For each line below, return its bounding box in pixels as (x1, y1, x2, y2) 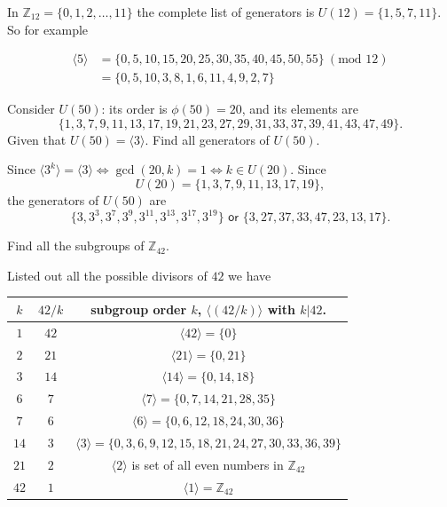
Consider (7, 99, 55, 118)
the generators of (7, 191, 99, 210)
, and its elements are (241, 99, 358, 118)
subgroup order (90, 299, 187, 318)
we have (228, 265, 271, 284)
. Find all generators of (145, 130, 270, 148)
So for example (7, 20, 89, 38)
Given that (7, 130, 67, 148)
